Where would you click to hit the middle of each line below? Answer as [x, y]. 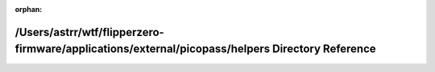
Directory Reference [324, 49]
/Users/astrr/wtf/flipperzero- [89, 32]
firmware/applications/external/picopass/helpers [143, 49]
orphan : [29, 9]
